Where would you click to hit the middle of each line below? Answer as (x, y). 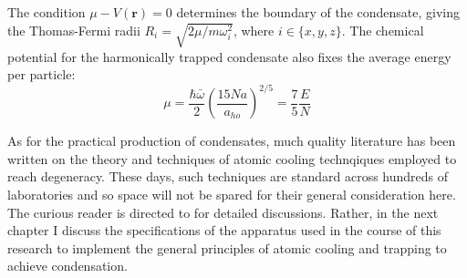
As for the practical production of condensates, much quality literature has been (232, 141)
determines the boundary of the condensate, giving (318, 12)
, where (254, 30)
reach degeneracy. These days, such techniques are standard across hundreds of (228, 176)
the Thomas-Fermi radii (74, 30)
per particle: (42, 74)
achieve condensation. (67, 266)
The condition (47, 12)
